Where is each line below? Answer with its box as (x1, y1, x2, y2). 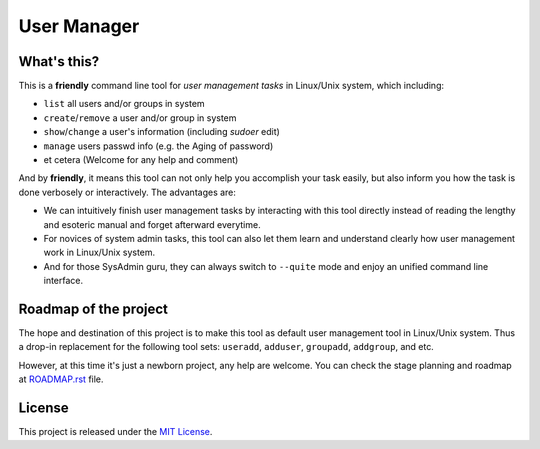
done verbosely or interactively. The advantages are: (18, 186, 237, 198)
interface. (43, 275, 84, 287)
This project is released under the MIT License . (18, 426, 213, 438)
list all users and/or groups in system (43, 98, 205, 110)
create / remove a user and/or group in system (43, 111, 237, 124)
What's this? (18, 53, 100, 70)
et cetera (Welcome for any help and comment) (43, 154, 239, 166)
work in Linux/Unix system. (43, 246, 156, 259)
